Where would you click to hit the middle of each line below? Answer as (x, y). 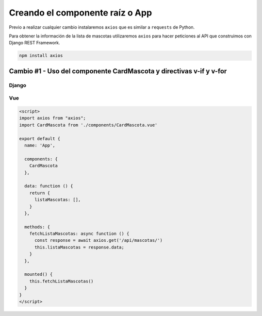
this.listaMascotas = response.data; (80, 247)
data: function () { (49, 186)
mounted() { (39, 274)
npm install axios (41, 56)
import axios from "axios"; (52, 118)
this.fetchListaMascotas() (62, 281)
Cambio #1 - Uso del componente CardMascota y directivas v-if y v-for (118, 71)
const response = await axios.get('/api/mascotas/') (98, 241)
